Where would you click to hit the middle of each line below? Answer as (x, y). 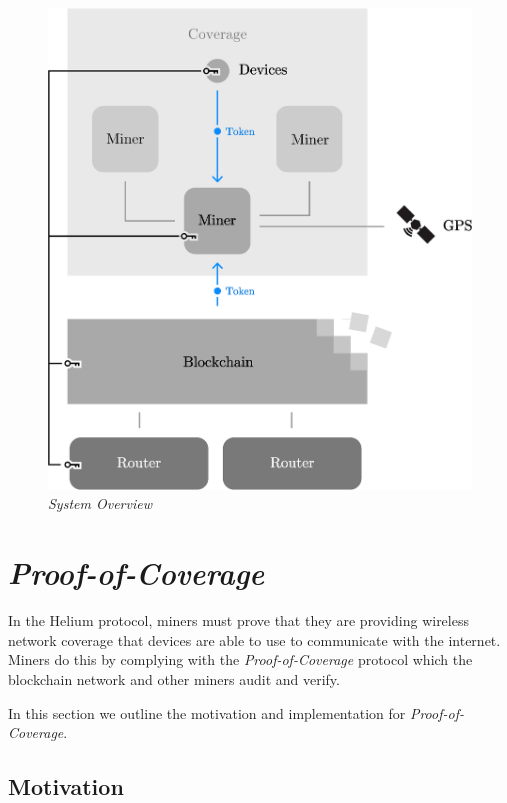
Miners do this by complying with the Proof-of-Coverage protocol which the (240, 659)
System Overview (100, 503)
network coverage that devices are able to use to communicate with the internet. (254, 639)
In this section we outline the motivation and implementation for (207, 712)
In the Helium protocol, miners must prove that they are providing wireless (238, 620)
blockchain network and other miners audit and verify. (174, 678)
